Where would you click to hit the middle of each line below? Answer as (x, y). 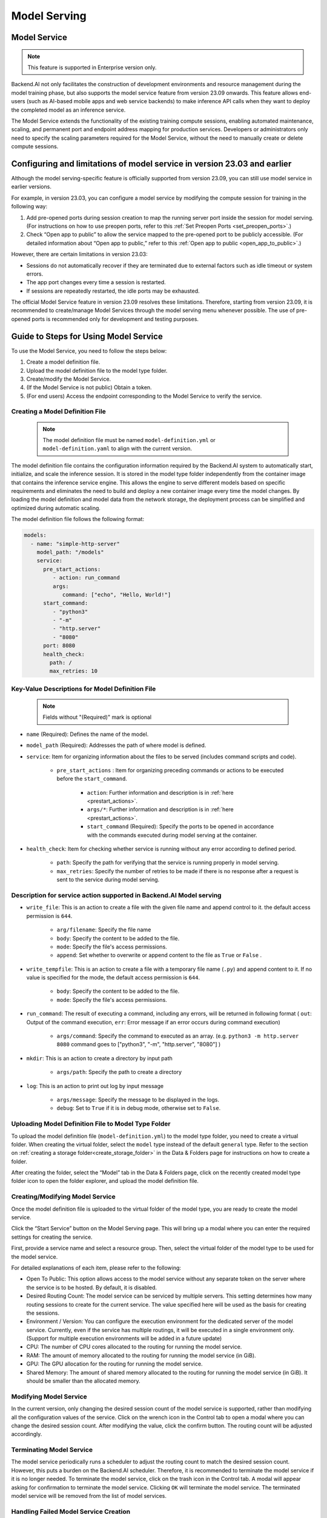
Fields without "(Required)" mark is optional (97, 717)
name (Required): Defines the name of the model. (88, 734)
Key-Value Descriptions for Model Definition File (84, 689)
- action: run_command (86, 578)
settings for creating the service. (52, 1237)
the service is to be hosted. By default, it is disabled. (92, 1287)
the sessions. (43, 1313)
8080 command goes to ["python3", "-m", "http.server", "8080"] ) (139, 1044)
